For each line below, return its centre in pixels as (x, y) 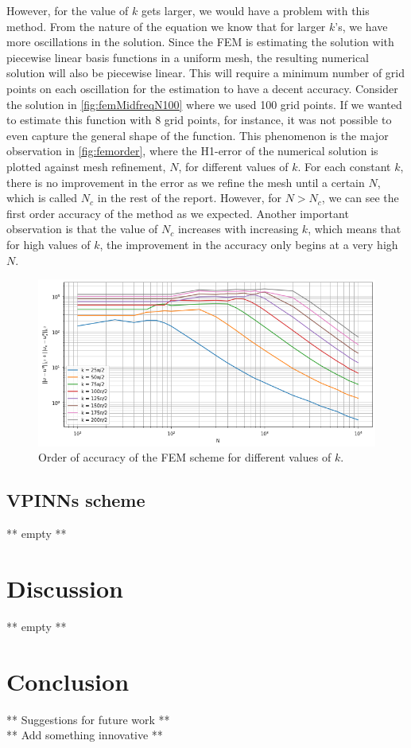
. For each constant (344, 166)
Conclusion (68, 681)
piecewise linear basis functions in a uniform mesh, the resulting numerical (188, 57)
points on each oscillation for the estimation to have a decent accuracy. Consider (202, 88)
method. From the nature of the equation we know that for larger (166, 26)
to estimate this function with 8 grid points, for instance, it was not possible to (199, 120)
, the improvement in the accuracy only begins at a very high (249, 244)
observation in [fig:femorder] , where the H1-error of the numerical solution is (192, 151)
